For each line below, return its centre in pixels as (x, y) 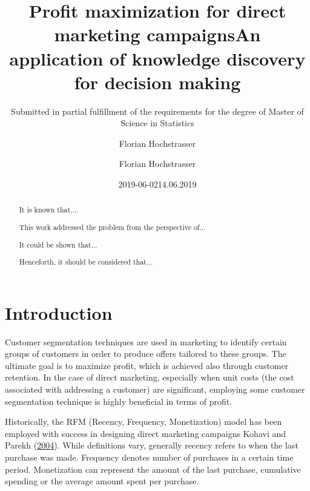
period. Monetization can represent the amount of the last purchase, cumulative (153, 469)
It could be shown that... (58, 244)
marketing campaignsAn (157, 34)
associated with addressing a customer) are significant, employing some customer (155, 389)
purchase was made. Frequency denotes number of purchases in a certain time (149, 457)
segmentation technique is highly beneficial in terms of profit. (119, 401)
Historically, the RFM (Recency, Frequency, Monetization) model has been (143, 422)
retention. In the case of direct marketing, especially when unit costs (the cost (150, 377)
